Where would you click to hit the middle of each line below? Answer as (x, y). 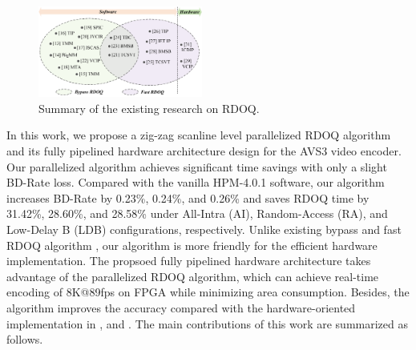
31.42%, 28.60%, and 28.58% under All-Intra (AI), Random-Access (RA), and (197, 213)
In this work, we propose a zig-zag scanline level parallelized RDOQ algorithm (199, 135)
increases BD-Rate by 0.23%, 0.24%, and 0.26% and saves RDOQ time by (188, 197)
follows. (25, 339)
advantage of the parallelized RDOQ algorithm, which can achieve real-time (193, 276)
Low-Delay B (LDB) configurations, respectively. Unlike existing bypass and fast (204, 229)
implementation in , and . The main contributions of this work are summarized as (207, 323)
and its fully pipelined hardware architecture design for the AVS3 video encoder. (204, 151)
